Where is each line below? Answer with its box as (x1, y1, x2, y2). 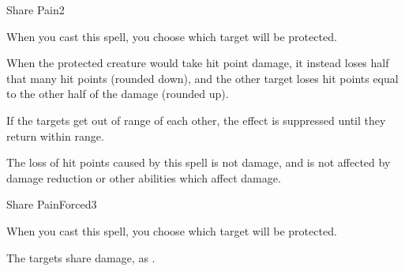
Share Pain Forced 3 (6, 196, 97, 213)
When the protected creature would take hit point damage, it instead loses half (6, 55, 389, 71)
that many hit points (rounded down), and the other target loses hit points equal (6, 70, 399, 86)
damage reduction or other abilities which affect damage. (6, 169, 281, 186)
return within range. (6, 127, 104, 144)
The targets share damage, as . (6, 249, 156, 265)
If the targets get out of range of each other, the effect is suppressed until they (6, 111, 386, 128)
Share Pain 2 (6, 2, 65, 17)
